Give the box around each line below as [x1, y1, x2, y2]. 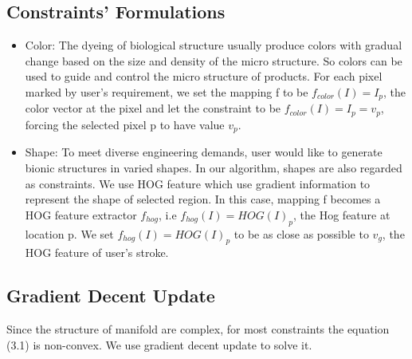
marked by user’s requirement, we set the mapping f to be [25, 83, 308, 100]
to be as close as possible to [233, 225, 369, 242]
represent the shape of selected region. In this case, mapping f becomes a [25, 191, 381, 207]
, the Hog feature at [293, 206, 390, 223]
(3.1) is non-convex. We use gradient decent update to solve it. [6, 336, 312, 353]
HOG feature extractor [25, 206, 137, 223]
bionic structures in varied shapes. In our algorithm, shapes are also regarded [25, 159, 402, 176]
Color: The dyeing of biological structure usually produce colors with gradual [25, 37, 402, 53]
